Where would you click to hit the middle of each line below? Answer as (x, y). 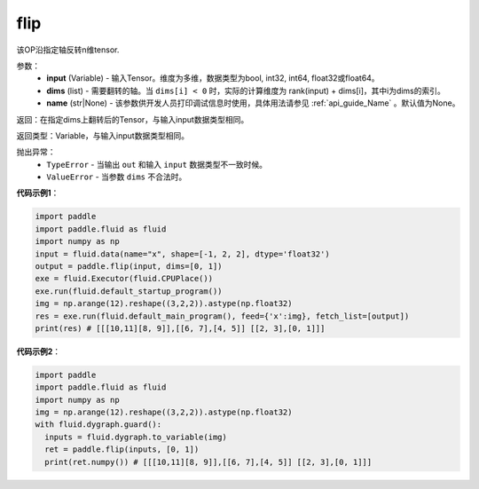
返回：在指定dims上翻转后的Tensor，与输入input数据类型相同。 (133, 119)
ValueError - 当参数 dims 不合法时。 (117, 177)
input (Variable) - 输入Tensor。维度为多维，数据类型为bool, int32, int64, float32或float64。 (213, 78)
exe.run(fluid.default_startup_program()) (129, 291)
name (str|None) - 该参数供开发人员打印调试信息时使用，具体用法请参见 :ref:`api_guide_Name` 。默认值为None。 (253, 103)
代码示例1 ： (38, 193)
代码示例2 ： (39, 351)
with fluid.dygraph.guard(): (98, 425)
